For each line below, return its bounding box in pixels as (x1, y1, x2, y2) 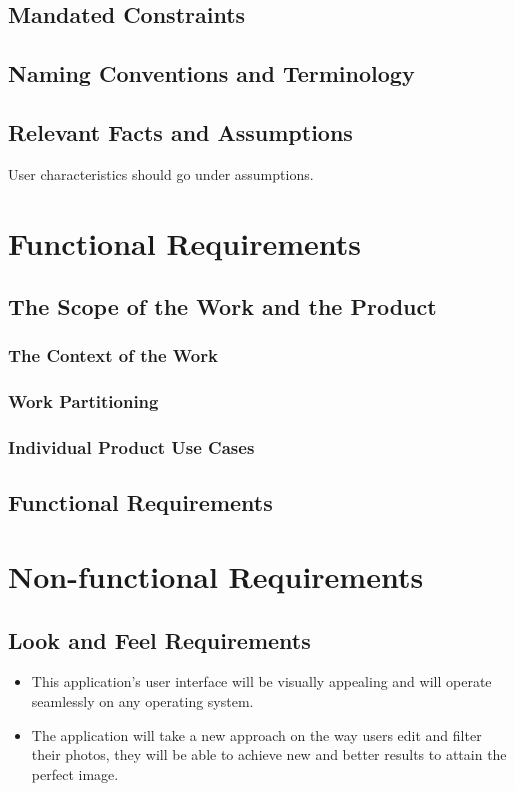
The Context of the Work (8, 343, 218, 368)
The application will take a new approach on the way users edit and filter (31, 724, 482, 745)
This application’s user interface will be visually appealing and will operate (31, 671, 492, 692)
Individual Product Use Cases (8, 435, 255, 460)
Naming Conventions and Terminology (8, 58, 415, 89)
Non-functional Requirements (8, 556, 424, 597)
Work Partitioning (8, 389, 159, 414)
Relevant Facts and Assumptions (8, 116, 353, 147)
